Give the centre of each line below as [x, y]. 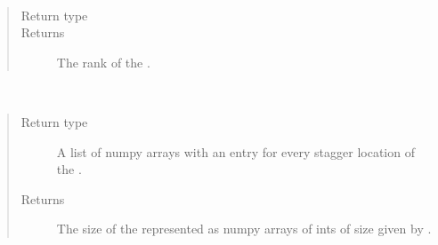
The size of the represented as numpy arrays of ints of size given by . [244, 229]
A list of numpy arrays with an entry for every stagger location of [235, 151]
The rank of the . [103, 62]
